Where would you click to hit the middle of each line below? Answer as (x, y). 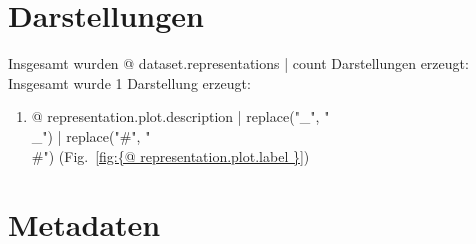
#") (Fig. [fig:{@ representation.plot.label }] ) (170, 155)
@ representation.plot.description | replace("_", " (180, 116)
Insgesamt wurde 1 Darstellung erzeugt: (129, 82)
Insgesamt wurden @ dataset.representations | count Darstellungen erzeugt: (238, 63)
